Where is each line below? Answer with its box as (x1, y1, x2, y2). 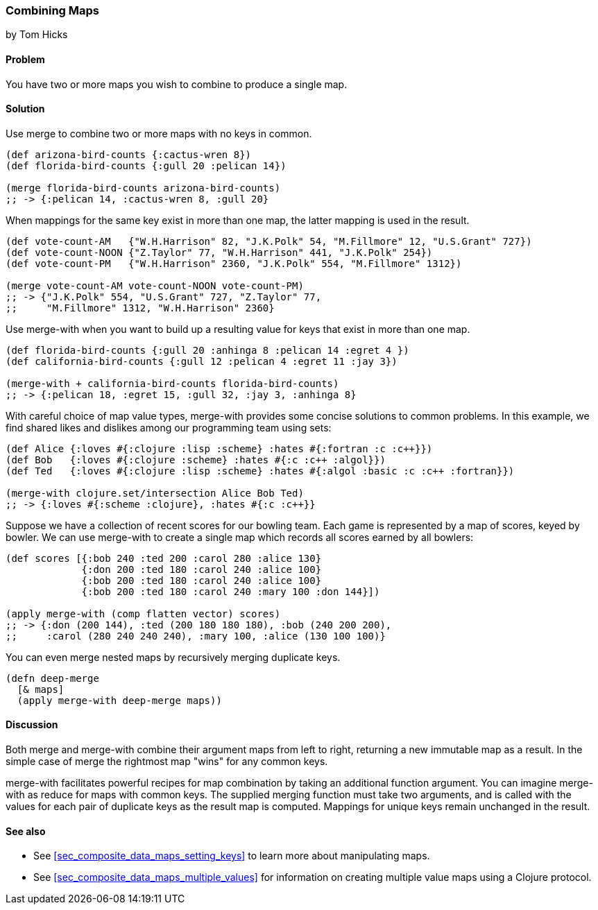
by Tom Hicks (6, 28, 68, 41)
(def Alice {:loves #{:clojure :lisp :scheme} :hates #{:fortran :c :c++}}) (6, 443, 433, 454)
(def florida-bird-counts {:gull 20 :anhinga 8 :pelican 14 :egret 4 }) (6, 344, 409, 356)
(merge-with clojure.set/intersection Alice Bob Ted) (6, 487, 304, 499)
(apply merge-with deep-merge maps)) (17, 694, 222, 706)
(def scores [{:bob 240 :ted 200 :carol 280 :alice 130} (6, 552, 322, 564)
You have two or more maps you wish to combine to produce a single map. (6, 78, 348, 90)
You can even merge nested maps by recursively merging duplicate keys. (6, 651, 341, 663)
